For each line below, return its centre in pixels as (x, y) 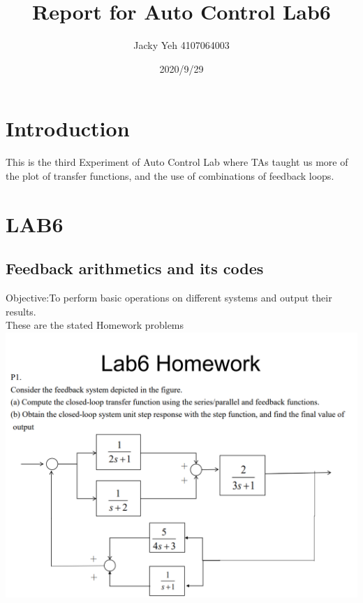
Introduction (68, 128)
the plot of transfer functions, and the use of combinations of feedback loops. (170, 175)
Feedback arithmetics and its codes (135, 268)
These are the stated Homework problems (95, 325)
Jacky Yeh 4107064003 (181, 45)
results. (21, 311)
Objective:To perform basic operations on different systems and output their (169, 298)
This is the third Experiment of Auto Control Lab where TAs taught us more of (177, 162)
